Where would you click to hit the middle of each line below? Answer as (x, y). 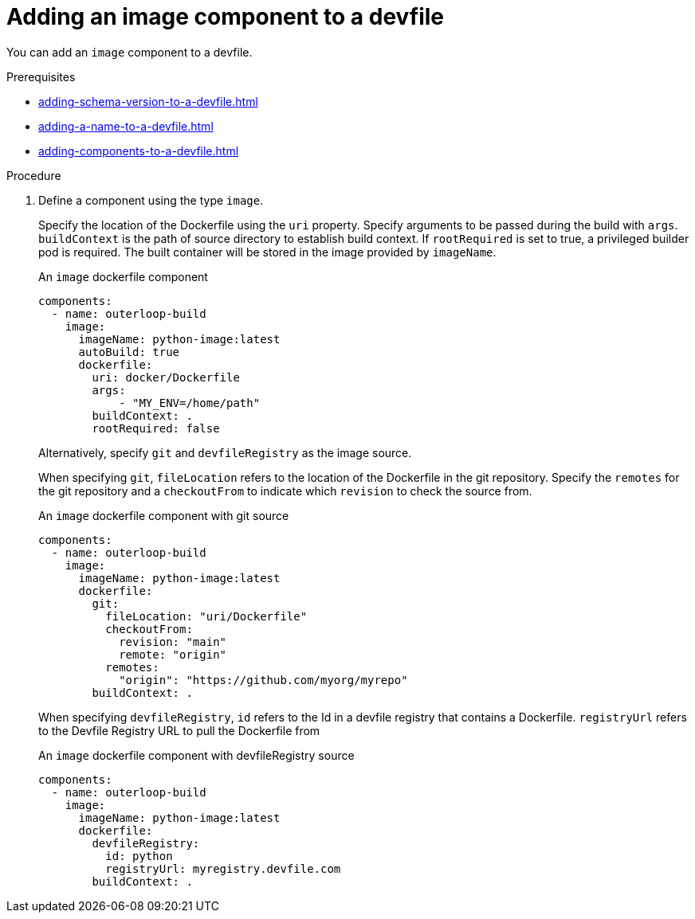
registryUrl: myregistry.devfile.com (223, 868)
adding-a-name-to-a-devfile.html (126, 126)
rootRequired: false (156, 428)
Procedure (34, 175)
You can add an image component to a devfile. (130, 52)
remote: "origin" (173, 654)
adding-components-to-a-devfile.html (139, 151)
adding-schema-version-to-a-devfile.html (148, 101)
